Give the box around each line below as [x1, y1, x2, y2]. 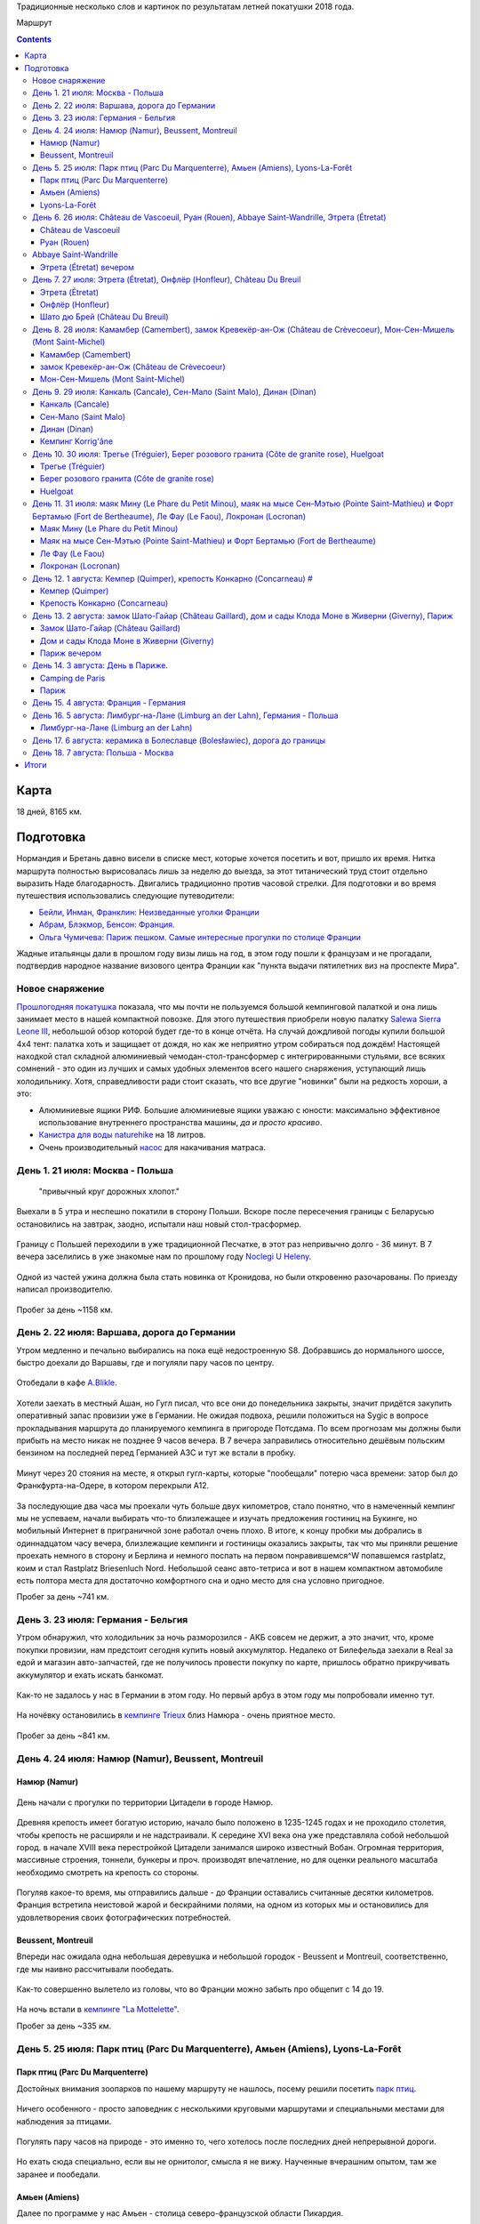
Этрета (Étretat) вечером [40, 262, 135, 272]
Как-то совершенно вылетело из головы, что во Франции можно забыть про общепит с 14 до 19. [16, 1984, 384, 1994]
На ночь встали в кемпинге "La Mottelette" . [16, 2004, 180, 2015]
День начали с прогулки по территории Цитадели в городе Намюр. [16, 1797, 274, 1808]
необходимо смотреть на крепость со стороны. [16, 1866, 199, 1877]
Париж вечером [40, 648, 102, 658]
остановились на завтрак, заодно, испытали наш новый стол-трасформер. [16, 1219, 302, 1229]
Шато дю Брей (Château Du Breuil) [40, 311, 169, 322]
